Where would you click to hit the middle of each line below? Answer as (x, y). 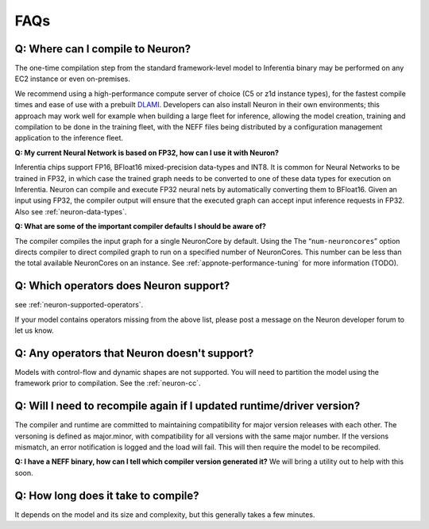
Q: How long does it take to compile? (107, 495)
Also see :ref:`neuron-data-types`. (71, 211)
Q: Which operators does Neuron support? (122, 286)
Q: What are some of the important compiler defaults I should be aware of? (140, 226)
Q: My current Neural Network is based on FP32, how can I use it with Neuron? (147, 153)
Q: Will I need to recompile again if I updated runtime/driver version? (187, 406)
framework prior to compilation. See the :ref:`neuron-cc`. (108, 383)
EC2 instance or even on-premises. (73, 79)
